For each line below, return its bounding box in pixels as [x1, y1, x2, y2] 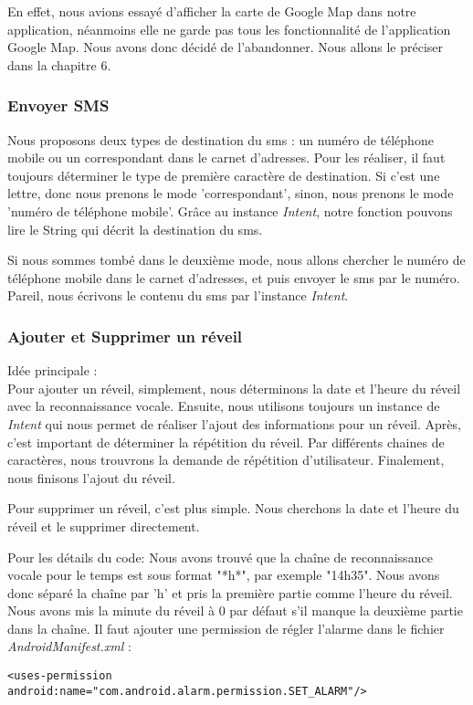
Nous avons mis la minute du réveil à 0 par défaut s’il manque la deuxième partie [7, 601, 463, 620]
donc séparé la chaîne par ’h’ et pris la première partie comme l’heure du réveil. [7, 583, 453, 602]
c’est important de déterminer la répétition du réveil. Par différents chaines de [7, 432, 445, 451]
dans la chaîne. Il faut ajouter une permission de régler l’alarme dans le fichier [7, 618, 445, 637]
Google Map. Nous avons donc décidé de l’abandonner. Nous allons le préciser [7, 37, 443, 57]
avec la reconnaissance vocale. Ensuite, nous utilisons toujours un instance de [7, 396, 440, 416]
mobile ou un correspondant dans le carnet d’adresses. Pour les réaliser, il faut [7, 148, 446, 167]
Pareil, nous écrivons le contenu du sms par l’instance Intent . [7, 286, 349, 305]
